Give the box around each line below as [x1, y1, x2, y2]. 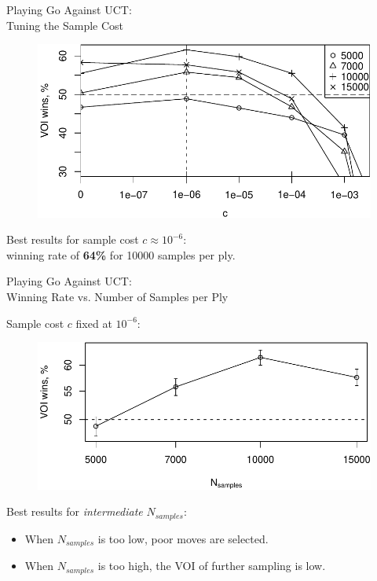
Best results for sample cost [6, 231, 139, 248]
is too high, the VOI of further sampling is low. [97, 557, 326, 574]
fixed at [75, 314, 112, 331]
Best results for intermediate [6, 503, 143, 520]
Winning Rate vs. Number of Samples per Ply [6, 289, 229, 305]
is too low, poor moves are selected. [97, 530, 269, 546]
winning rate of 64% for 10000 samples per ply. [6, 246, 236, 263]
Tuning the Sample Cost [6, 17, 124, 33]
